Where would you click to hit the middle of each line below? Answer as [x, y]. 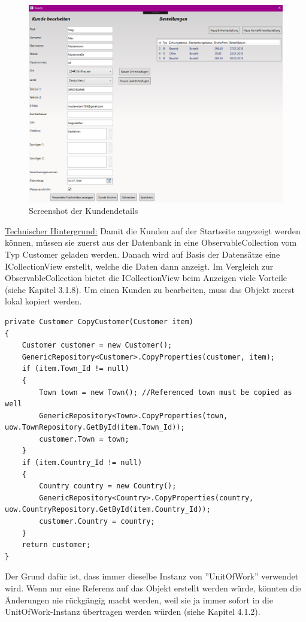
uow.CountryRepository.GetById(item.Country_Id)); [108, 510]
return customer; [56, 545]
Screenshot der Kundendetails [84, 211]
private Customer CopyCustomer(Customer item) [99, 321]
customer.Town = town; [84, 439]
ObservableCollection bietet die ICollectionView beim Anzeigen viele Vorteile [146, 278]
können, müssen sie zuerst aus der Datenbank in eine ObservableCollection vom [151, 242]
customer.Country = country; [97, 522]
